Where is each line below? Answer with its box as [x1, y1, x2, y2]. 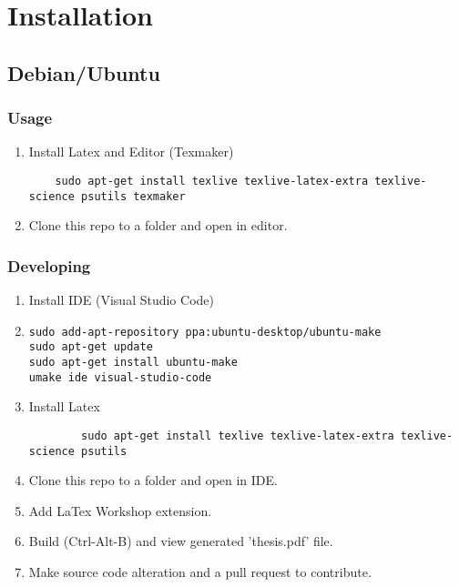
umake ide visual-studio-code [28, 370, 212, 384]
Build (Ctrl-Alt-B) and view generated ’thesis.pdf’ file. [28, 531, 333, 551]
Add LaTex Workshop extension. [28, 501, 212, 520]
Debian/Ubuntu [7, 58, 160, 86]
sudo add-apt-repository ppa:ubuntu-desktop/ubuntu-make [28, 325, 382, 339]
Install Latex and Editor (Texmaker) [28, 142, 234, 161]
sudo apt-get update [28, 340, 153, 354]
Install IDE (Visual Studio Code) [28, 290, 214, 309]
